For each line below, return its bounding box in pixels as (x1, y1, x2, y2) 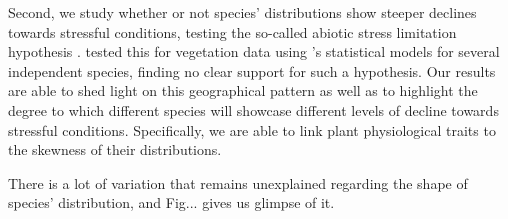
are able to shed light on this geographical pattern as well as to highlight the (8, 80, 478, 101)
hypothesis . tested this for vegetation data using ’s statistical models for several (8, 41, 500, 62)
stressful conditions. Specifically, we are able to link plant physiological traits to (8, 119, 496, 140)
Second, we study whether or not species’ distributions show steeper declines (8, 2, 477, 22)
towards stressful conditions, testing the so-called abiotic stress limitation (8, 21, 457, 42)
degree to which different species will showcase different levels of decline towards (8, 99, 499, 120)
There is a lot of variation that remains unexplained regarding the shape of (8, 172, 468, 193)
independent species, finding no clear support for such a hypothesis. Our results (8, 60, 496, 81)
